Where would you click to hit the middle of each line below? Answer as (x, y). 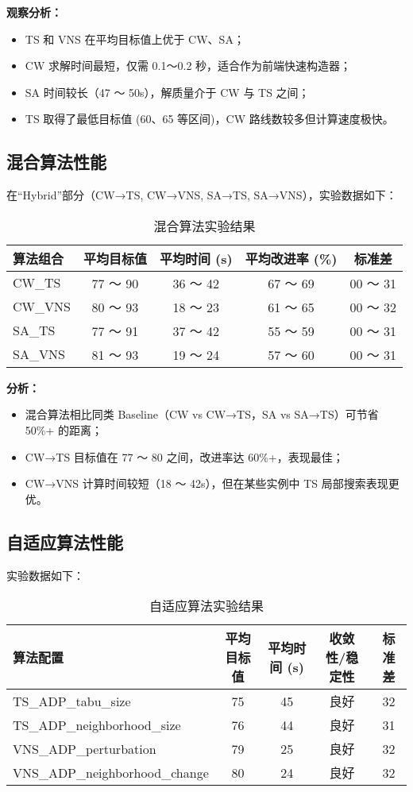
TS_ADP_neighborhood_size (97, 724)
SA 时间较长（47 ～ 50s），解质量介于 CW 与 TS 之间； (167, 92)
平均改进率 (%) (291, 258)
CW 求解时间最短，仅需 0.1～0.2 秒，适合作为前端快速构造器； (188, 66)
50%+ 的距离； (64, 429)
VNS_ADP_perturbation (85, 748)
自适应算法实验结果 (206, 606)
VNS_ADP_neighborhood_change (111, 772)
